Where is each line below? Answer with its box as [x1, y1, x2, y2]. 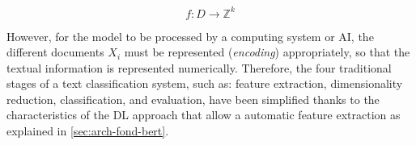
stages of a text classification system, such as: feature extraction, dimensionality [6, 75, 403, 92]
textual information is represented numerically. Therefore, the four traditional [6, 59, 392, 76]
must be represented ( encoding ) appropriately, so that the [124, 43, 410, 60]
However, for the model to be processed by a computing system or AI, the [6, 27, 374, 44]
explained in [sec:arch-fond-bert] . [6, 122, 169, 139]
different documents [6, 43, 104, 60]
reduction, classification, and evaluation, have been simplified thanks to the [6, 90, 380, 107]
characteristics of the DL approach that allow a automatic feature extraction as [6, 106, 401, 123]
